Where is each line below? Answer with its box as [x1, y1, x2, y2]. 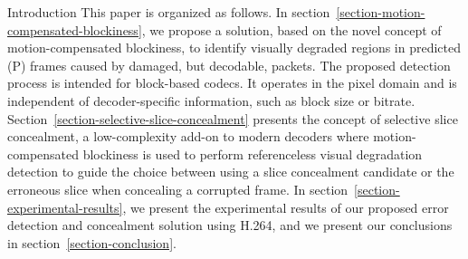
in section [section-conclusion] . [7, 233, 177, 252]
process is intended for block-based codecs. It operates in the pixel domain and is [7, 73, 457, 92]
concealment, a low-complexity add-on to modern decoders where [7, 127, 369, 146]
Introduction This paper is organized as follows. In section [7, 3, 330, 21]
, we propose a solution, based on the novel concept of [141, 20, 442, 39]
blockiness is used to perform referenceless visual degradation [82, 144, 423, 163]
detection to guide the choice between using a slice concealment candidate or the [7, 162, 454, 181]
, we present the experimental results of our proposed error [122, 197, 449, 216]
